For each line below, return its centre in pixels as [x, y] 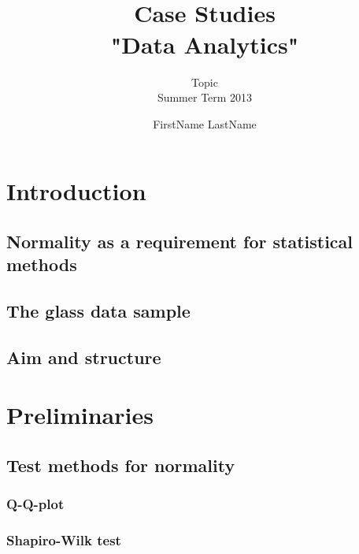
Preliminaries [80, 415]
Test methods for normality [121, 465]
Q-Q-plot [35, 504]
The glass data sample [98, 311]
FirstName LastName [205, 123]
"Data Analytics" [205, 44]
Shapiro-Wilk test [64, 540]
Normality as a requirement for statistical [180, 241]
